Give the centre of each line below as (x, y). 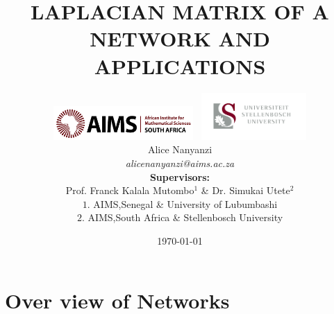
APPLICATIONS (180, 66)
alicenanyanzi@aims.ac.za (180, 163)
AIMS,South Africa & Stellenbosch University (185, 217)
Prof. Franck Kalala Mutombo (130, 190)
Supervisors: (180, 176)
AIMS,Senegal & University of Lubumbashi (185, 203)
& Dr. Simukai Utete (245, 190)
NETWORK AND (180, 38)
